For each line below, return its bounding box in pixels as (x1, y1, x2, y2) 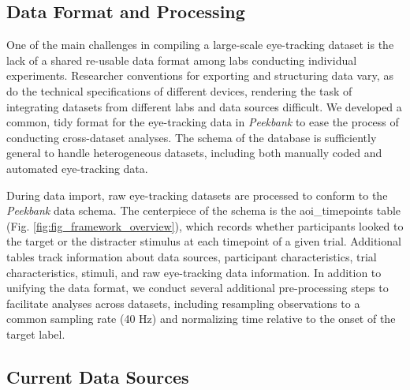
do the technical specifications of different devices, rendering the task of (6, 82, 352, 99)
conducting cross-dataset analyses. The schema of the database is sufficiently (6, 129, 377, 145)
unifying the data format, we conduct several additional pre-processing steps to (6, 279, 389, 296)
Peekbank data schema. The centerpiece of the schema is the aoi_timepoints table (6, 202, 401, 219)
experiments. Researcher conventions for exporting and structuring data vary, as (6, 67, 393, 84)
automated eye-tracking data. (6, 159, 148, 176)
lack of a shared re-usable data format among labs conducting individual (6, 51, 357, 68)
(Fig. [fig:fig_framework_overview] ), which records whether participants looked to (6, 217, 404, 234)
